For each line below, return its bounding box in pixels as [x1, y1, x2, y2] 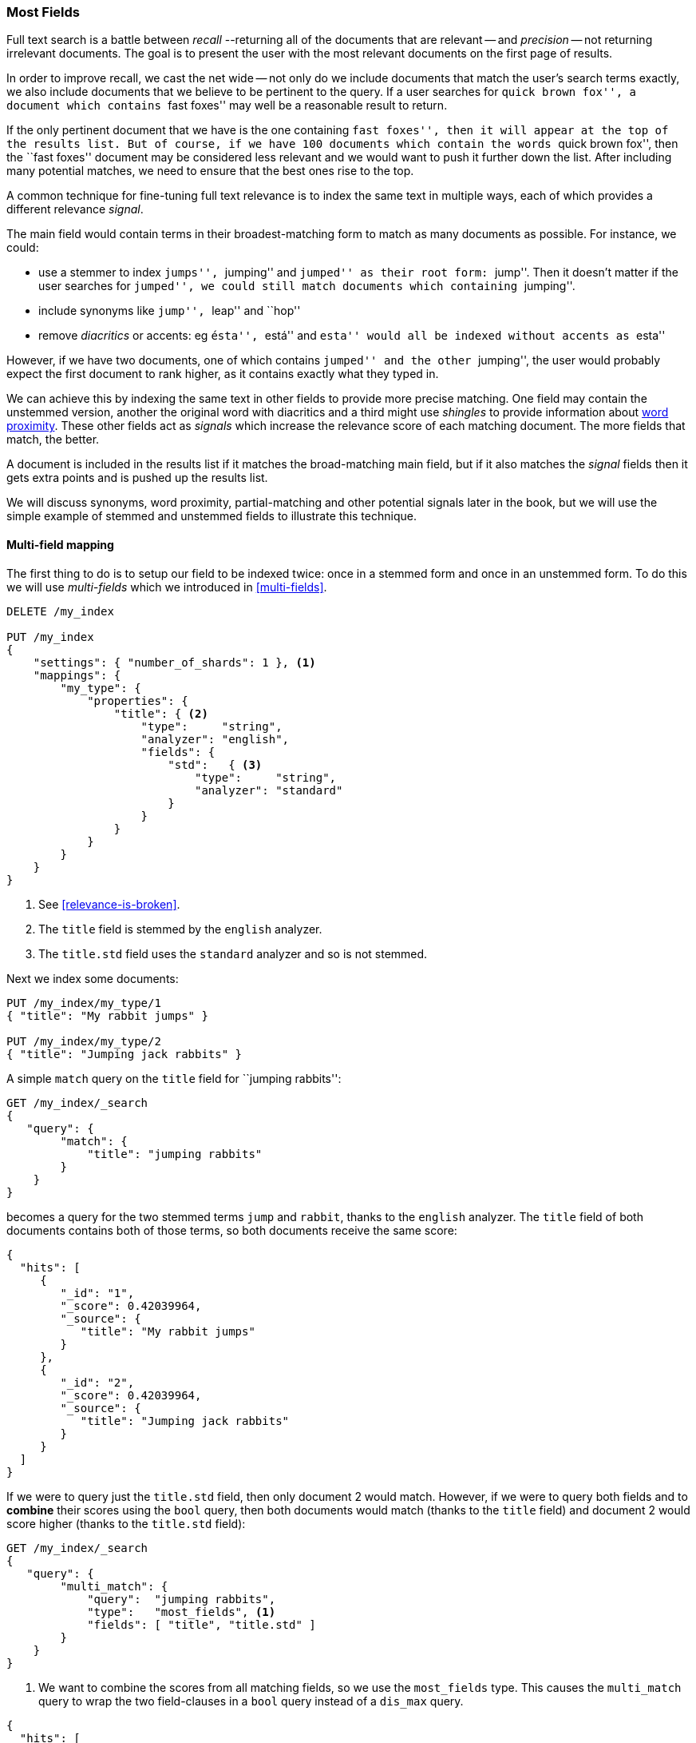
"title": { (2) [113, 706, 208, 720]
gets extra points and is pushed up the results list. [6, 471, 268, 485]
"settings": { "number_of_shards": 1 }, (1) [33, 655, 316, 669]
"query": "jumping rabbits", [87, 1592, 276, 1606]
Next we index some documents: [6, 971, 179, 985]
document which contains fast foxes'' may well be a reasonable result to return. [6, 98, 448, 113]
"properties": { [87, 694, 188, 707]
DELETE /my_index [6, 604, 114, 618]
